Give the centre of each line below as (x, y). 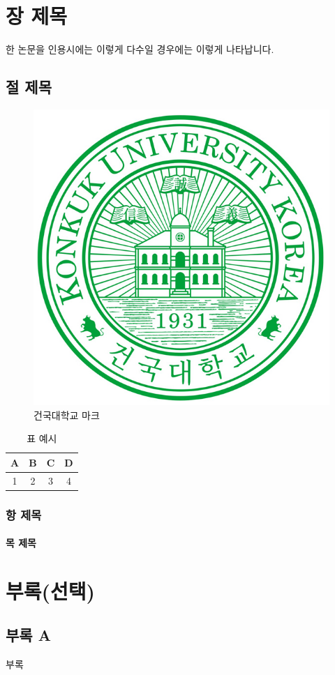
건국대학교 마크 (67, 415)
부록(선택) (51, 590)
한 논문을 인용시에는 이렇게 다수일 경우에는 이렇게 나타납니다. (140, 49)
